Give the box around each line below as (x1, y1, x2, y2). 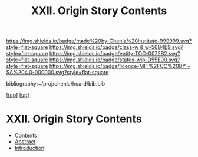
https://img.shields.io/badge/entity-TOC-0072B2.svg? (49, 50, 180, 57)
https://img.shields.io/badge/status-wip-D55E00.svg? (49, 56, 180, 63)
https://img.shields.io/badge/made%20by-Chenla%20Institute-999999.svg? (6, 37, 192, 45)
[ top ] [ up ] (6, 91, 29, 99)
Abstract (14, 138, 36, 145)
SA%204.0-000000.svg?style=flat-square (6, 69, 109, 76)
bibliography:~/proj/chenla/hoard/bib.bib (6, 80, 105, 87)
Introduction (14, 145, 45, 152)
